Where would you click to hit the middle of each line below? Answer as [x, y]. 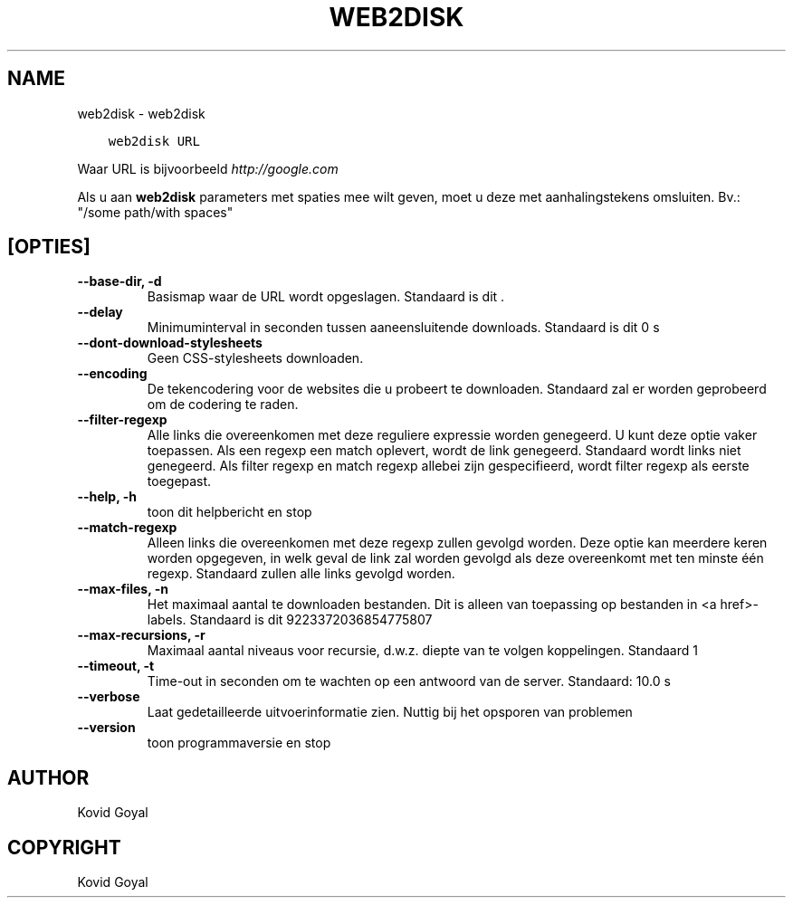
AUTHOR [48, 777]
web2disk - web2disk [141, 113]
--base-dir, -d [119, 281]
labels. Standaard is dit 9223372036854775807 [290, 620]
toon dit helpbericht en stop [229, 512]
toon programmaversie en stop [239, 743]
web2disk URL [154, 141]
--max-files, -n [123, 589]
